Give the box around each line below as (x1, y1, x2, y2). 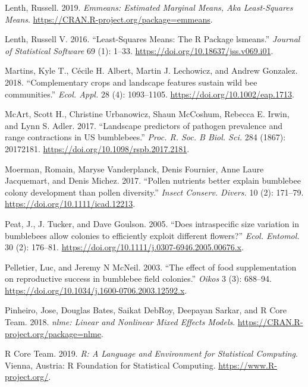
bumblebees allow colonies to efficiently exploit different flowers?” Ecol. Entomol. (5, 229, 300, 241)
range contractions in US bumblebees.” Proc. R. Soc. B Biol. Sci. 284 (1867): (5, 131, 286, 143)
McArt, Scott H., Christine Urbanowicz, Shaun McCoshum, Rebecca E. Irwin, (5, 108, 290, 120)
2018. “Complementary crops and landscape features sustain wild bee (5, 75, 257, 88)
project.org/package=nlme (5, 327, 101, 339)
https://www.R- (218, 358, 277, 371)
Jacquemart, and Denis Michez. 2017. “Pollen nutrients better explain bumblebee (5, 174, 301, 187)
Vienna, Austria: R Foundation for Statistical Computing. (5, 358, 216, 371)
